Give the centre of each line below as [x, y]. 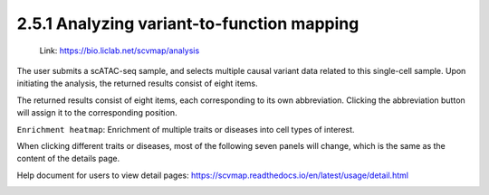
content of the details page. [68, 159]
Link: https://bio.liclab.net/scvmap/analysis [120, 51]
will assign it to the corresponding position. [97, 113]
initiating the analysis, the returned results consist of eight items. [137, 84]
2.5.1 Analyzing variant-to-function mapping [188, 23]
